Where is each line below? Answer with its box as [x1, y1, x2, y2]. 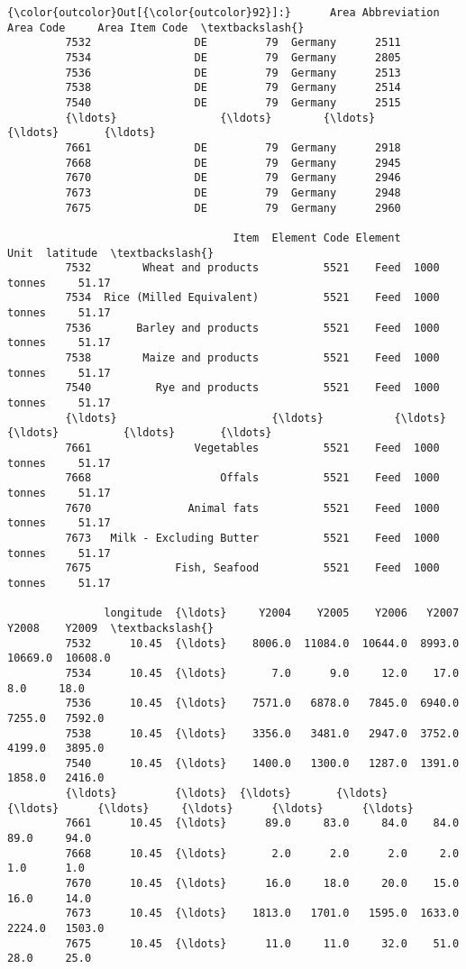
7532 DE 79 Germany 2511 [65, 36, 401, 50]
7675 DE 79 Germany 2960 [65, 201, 401, 215]
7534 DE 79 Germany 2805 [65, 50, 401, 64]
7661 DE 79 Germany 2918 [65, 141, 401, 154]
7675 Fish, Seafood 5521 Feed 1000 [65, 562, 440, 575]
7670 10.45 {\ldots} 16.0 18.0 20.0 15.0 [65, 877, 460, 891]
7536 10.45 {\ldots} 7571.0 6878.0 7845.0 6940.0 [65, 697, 460, 710]
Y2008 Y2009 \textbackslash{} [7, 621, 215, 635]
